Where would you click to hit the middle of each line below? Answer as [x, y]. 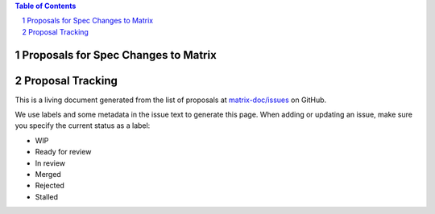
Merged [48, 175]
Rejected [50, 186]
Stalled [47, 196]
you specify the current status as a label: [83, 126]
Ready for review [63, 152]
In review [50, 163]
